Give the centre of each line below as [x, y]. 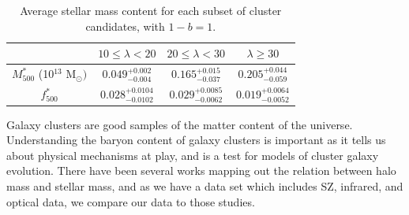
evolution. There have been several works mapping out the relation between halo [201, 171]
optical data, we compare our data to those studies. [131, 201]
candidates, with [125, 26]
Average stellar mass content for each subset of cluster [151, 10]
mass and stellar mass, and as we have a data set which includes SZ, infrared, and [205, 186]
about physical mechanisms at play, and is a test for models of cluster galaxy [193, 155]
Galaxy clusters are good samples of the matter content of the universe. [180, 124]
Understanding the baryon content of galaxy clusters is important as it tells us [196, 140]
